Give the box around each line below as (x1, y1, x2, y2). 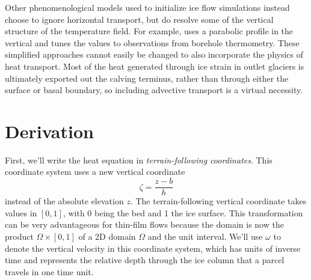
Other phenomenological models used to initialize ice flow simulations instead (5, 1, 290, 13)
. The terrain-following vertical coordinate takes (130, 195, 307, 207)
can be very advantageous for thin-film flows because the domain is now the (5, 218, 284, 231)
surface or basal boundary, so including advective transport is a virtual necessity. (5, 84, 303, 96)
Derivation (5, 118, 94, 143)
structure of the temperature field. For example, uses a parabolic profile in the (5, 25, 294, 37)
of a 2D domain (78, 230, 136, 242)
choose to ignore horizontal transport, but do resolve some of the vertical (5, 13, 274, 25)
